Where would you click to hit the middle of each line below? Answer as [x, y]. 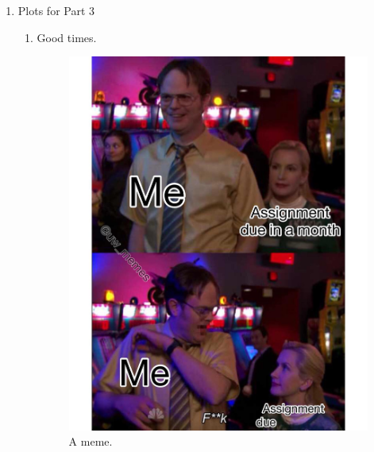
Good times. [67, 37]
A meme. [91, 441]
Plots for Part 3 [56, 10]
